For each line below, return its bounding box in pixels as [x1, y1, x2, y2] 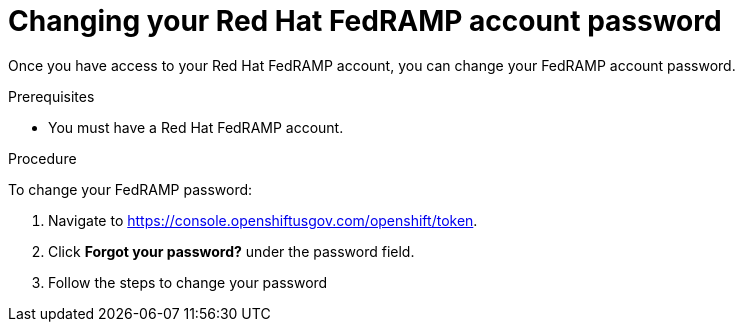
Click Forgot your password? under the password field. [48, 242, 415, 260]
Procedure [8, 149, 77, 167]
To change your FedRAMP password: [8, 180, 253, 198]
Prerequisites [8, 87, 95, 105]
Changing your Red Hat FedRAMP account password [8, 4, 722, 38]
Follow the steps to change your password [48, 273, 328, 291]
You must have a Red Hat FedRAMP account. [48, 118, 344, 136]
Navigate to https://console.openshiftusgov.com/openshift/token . [48, 211, 478, 229]
